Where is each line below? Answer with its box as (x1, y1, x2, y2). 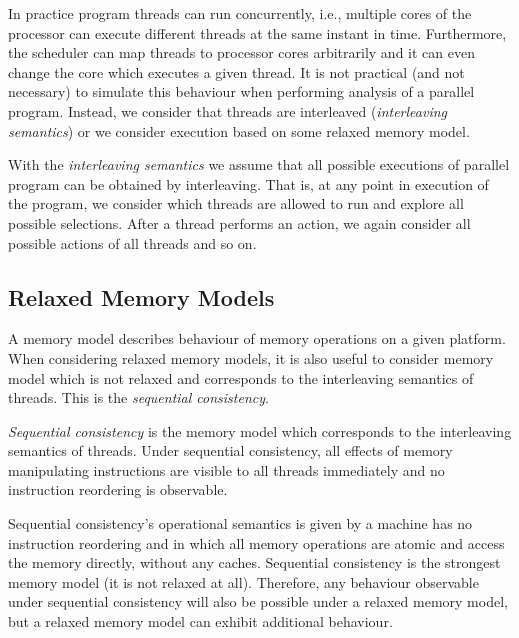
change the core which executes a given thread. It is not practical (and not (8, 61, 465, 82)
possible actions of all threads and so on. (8, 232, 257, 253)
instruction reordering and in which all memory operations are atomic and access (8, 532, 505, 553)
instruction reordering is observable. (8, 479, 228, 500)
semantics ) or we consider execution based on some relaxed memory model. (8, 120, 470, 141)
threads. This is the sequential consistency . (8, 387, 269, 408)
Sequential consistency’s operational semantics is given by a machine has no (8, 513, 473, 534)
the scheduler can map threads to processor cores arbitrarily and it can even (8, 42, 475, 63)
